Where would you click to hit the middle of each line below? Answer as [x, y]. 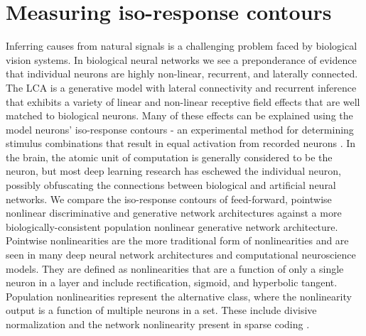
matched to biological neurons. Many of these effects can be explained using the [179, 115]
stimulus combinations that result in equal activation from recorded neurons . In [181, 143]
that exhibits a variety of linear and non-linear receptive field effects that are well [183, 101]
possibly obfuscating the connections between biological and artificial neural [171, 185]
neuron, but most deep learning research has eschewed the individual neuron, [173, 171]
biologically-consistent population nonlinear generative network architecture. [172, 226]
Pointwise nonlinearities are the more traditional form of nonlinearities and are [177, 240]
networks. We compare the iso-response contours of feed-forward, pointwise [169, 199]
